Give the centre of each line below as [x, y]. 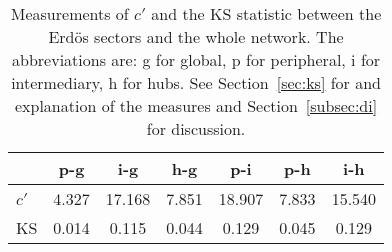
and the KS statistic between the [266, 13]
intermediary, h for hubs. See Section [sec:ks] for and [196, 82]
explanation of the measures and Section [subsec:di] [196, 105]
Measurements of [69, 13]
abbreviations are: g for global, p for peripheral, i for [196, 59]
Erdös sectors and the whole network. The [196, 36]
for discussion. [196, 128]
